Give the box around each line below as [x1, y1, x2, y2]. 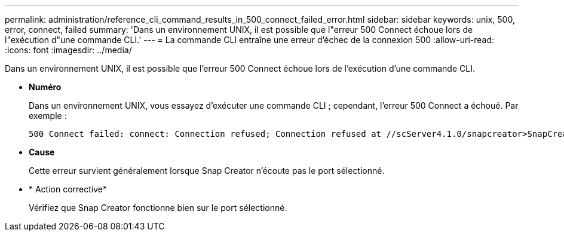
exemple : [29, 111, 67, 121]
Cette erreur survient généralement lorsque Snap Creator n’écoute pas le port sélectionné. [29, 165, 385, 176]
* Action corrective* [29, 184, 108, 194]
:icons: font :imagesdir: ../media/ [5, 45, 132, 55]
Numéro [29, 82, 62, 92]
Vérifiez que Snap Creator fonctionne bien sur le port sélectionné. [29, 203, 287, 213]
